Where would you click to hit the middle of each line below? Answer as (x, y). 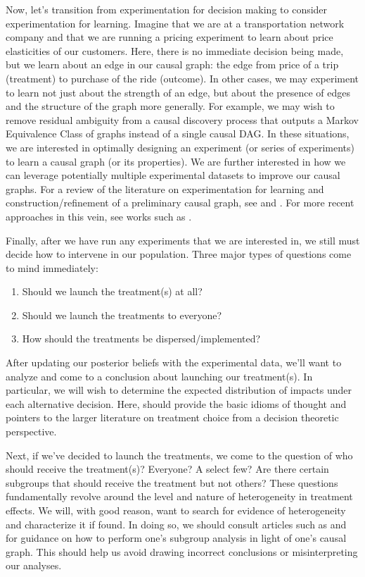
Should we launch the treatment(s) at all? (112, 291)
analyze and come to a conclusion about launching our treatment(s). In (159, 376)
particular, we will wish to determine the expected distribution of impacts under (179, 390)
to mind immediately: (52, 267)
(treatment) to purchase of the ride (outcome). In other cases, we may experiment (182, 78)
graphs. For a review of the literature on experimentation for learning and (165, 188)
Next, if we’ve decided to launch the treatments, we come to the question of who (179, 455)
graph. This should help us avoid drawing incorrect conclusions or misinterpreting (182, 551)
